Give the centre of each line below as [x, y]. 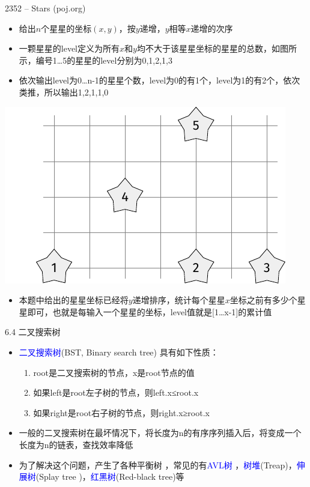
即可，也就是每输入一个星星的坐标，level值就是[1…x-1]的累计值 [150, 311]
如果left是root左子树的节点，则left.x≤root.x [116, 392]
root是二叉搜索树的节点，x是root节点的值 [114, 372]
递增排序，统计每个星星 [179, 300]
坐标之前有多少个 [263, 300]
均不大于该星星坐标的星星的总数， [204, 48]
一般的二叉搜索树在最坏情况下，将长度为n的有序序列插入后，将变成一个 [160, 433]
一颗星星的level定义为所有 [69, 48]
